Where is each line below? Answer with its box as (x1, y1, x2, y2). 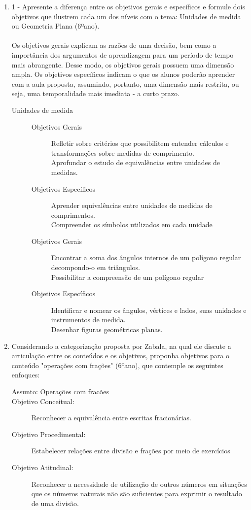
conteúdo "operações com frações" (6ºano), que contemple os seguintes (11, 360, 223, 370)
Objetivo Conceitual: (11, 396, 74, 406)
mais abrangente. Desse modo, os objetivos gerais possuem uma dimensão (11, 59, 234, 69)
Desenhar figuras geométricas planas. (51, 324, 163, 335)
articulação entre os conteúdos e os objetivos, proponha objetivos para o (11, 350, 229, 361)
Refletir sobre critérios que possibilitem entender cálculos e (51, 138, 229, 148)
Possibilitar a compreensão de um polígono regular (51, 272, 204, 282)
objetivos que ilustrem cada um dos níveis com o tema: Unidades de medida (11, 11, 241, 21)
